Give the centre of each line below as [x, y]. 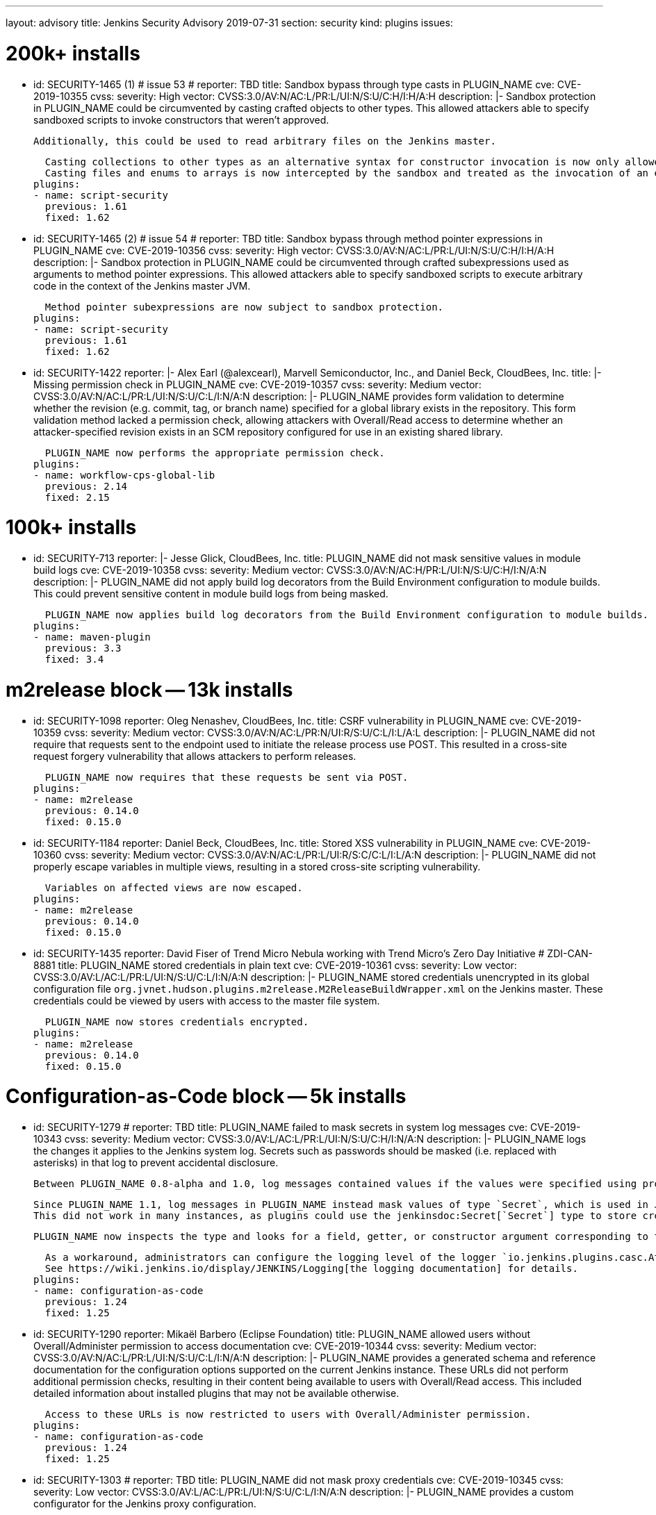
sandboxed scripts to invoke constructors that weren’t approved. [181, 119]
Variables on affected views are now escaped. [174, 887]
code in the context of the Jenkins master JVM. [142, 285]
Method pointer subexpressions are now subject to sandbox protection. [244, 307]
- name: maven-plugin [92, 637]
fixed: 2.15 [77, 497]
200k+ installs [73, 53]
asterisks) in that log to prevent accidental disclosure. [156, 1162]
